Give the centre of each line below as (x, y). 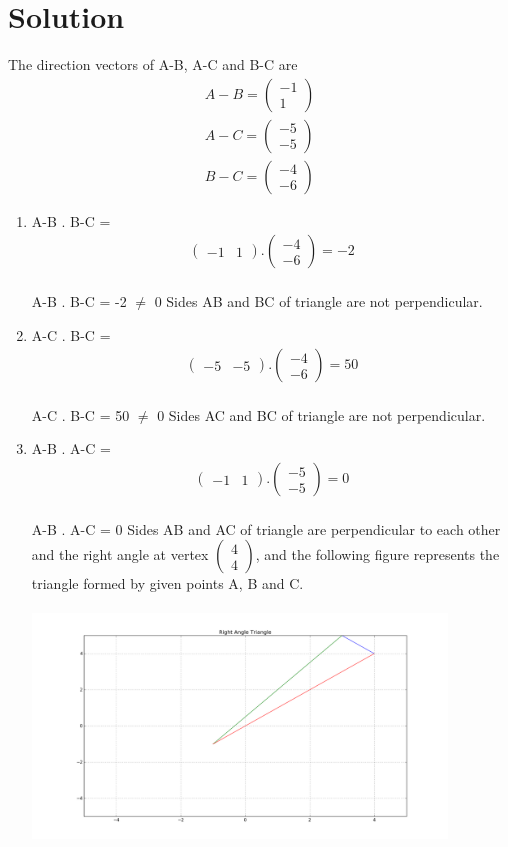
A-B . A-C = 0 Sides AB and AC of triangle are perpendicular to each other (266, 528)
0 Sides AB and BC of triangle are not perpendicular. (318, 301)
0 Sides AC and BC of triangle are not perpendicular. (321, 414)
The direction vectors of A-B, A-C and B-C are (153, 64)
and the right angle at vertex (120, 554)
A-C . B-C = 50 (80, 414)
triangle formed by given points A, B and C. (167, 583)
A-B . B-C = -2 (79, 301)
